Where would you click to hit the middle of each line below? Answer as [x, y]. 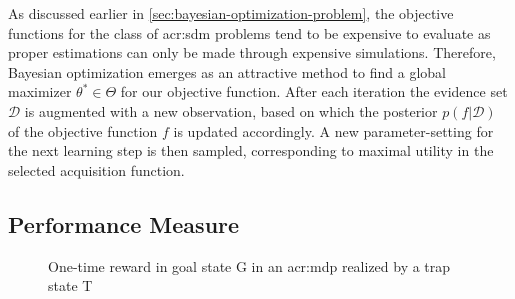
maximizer [40, 91]
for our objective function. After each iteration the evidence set [314, 91]
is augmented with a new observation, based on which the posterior [231, 110]
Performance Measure [124, 223]
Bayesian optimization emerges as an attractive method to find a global [227, 71]
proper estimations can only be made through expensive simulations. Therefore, [252, 52]
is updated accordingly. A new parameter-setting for [333, 130]
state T [70, 285]
